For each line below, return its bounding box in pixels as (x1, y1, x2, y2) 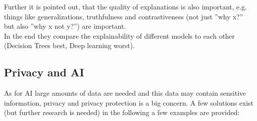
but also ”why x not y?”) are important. (4, 21, 126, 31)
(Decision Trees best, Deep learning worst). (4, 40, 135, 51)
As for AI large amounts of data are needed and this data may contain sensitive (4, 88, 246, 98)
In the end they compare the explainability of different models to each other (4, 30, 235, 41)
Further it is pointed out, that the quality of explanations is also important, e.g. (4, 1, 247, 11)
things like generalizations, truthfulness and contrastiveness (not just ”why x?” (4, 11, 243, 21)
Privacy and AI (4, 64, 84, 80)
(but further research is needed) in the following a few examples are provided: (4, 107, 240, 118)
